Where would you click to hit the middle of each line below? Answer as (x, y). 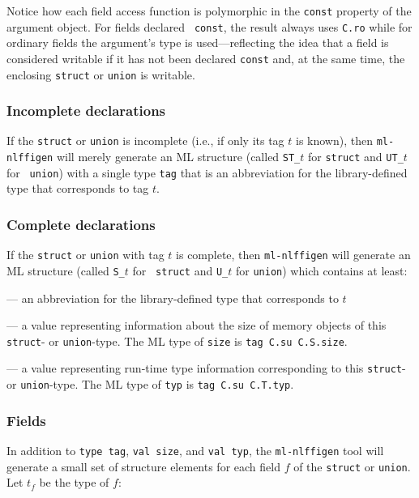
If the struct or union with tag (86, 255)
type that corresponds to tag (78, 188)
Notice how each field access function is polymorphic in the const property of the (209, 11)
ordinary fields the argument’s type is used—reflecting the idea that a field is (198, 43)
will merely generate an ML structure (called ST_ (178, 157)
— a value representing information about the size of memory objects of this (197, 325)
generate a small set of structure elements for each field (143, 466)
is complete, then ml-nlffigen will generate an (293, 255)
